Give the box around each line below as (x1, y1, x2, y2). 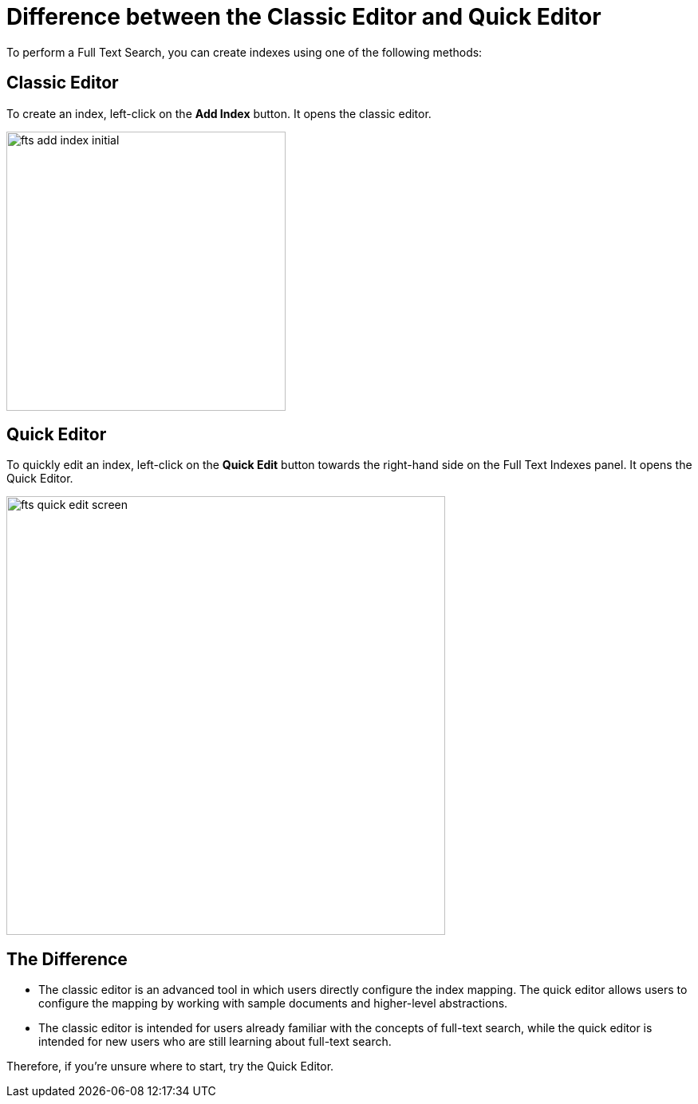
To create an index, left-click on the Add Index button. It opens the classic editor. (6, 106, 432, 120)
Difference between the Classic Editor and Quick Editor (6, 3, 601, 30)
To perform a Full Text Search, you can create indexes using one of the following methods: (6, 45, 483, 59)
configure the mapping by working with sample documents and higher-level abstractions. (38, 996, 508, 1011)
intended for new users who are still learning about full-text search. (38, 1035, 392, 1049)
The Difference (6, 948, 128, 969)
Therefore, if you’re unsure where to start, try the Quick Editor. (6, 1059, 334, 1074)
